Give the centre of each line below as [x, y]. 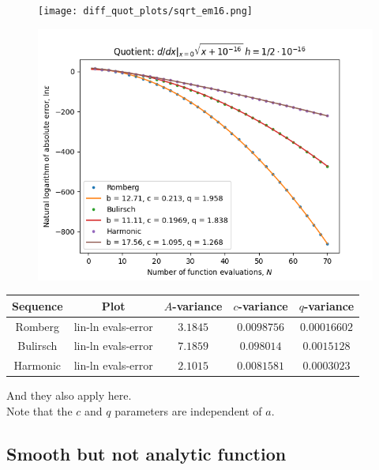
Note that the [39, 410]
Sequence [38, 305]
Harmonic [38, 365]
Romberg [38, 326]
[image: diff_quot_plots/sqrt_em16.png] [146, 11]
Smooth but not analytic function [146, 453]
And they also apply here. [69, 395]
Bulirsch [38, 346]
